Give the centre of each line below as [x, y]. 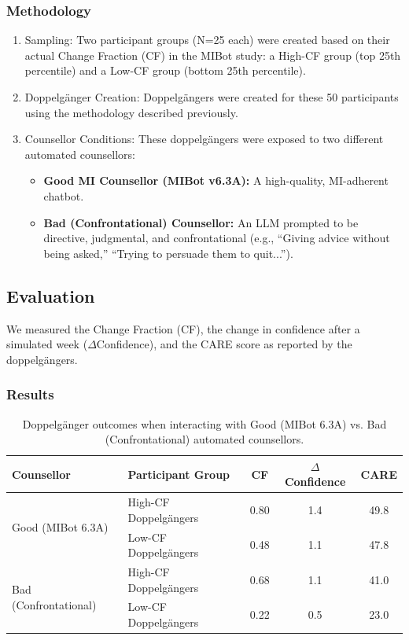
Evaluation [51, 295]
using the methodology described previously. [131, 112]
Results [30, 394]
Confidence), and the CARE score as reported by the [224, 344]
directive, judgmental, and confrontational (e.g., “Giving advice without [217, 238]
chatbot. [64, 195]
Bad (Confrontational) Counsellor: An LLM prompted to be [201, 222]
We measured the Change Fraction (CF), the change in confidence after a [183, 328]
